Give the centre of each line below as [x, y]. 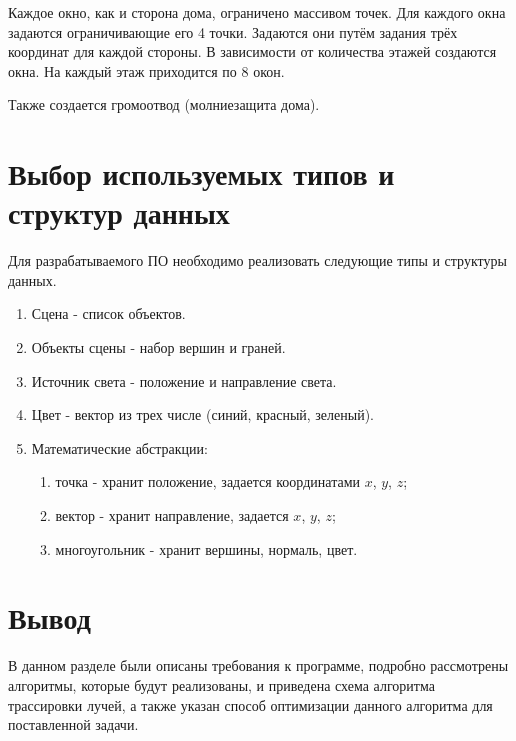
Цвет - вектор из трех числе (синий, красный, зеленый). [203, 414]
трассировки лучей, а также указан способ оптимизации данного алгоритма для [250, 704]
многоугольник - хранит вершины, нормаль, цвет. [206, 548]
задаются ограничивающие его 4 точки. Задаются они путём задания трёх [233, 31]
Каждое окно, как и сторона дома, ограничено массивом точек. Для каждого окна [257, 12]
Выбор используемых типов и [201, 173]
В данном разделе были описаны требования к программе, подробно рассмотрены [258, 665]
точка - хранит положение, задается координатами [207, 481]
